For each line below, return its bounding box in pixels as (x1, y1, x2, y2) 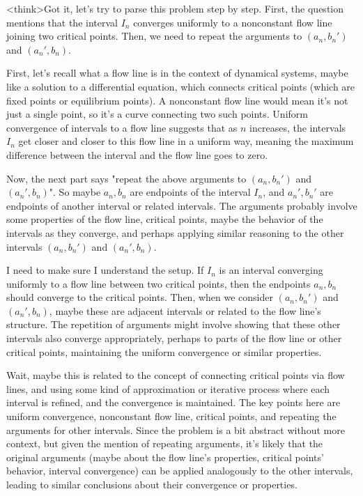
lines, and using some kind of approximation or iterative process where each (6, 381, 330, 396)
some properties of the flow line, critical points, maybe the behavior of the (6, 212, 323, 226)
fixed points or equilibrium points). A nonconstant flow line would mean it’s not (6, 93, 348, 107)
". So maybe (49, 185, 101, 199)
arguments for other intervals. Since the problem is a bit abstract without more (6, 422, 345, 437)
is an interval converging (219, 263, 323, 277)
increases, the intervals (249, 120, 346, 134)
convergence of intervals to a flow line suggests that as (6, 120, 238, 134)
